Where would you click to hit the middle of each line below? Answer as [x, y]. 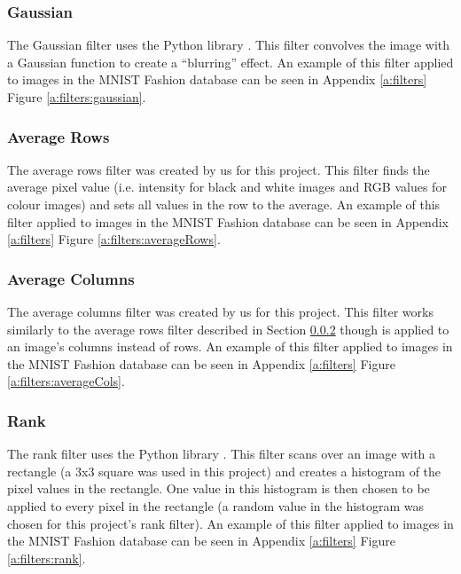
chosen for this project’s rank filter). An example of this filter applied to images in [230, 523]
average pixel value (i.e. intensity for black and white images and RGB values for [227, 187]
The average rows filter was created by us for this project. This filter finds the [219, 169]
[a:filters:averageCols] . [66, 381]
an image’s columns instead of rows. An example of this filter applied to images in [230, 346]
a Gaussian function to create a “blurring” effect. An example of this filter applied [230, 62]
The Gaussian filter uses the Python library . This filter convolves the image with [229, 45]
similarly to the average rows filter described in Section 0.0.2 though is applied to [228, 329]
